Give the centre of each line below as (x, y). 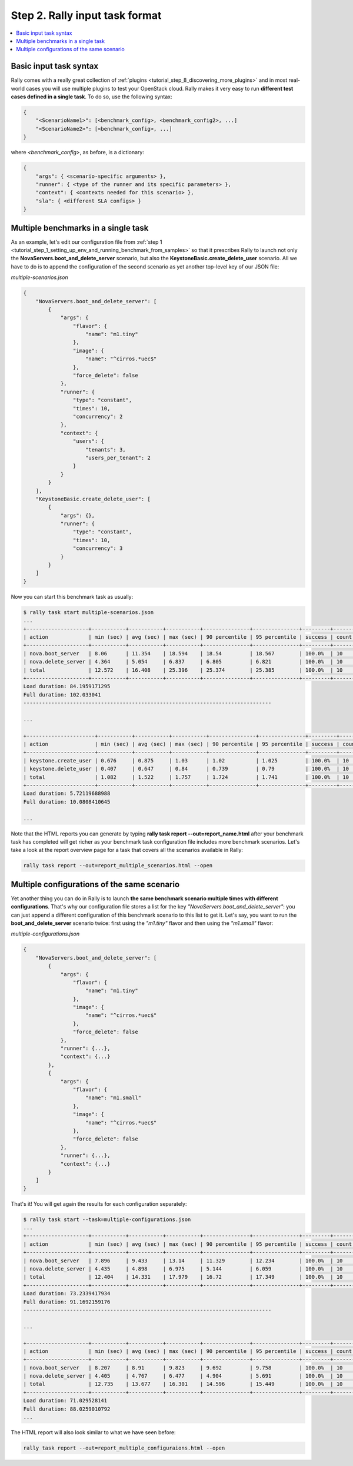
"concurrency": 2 (98, 417)
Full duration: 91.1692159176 (67, 1302)
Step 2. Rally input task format (86, 15)
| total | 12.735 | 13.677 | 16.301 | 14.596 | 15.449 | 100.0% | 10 (183, 1384)
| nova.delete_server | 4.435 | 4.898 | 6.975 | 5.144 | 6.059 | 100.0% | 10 (183, 1268)
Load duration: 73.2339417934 (67, 1293)
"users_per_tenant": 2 (118, 457)
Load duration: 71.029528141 (65, 1401)
